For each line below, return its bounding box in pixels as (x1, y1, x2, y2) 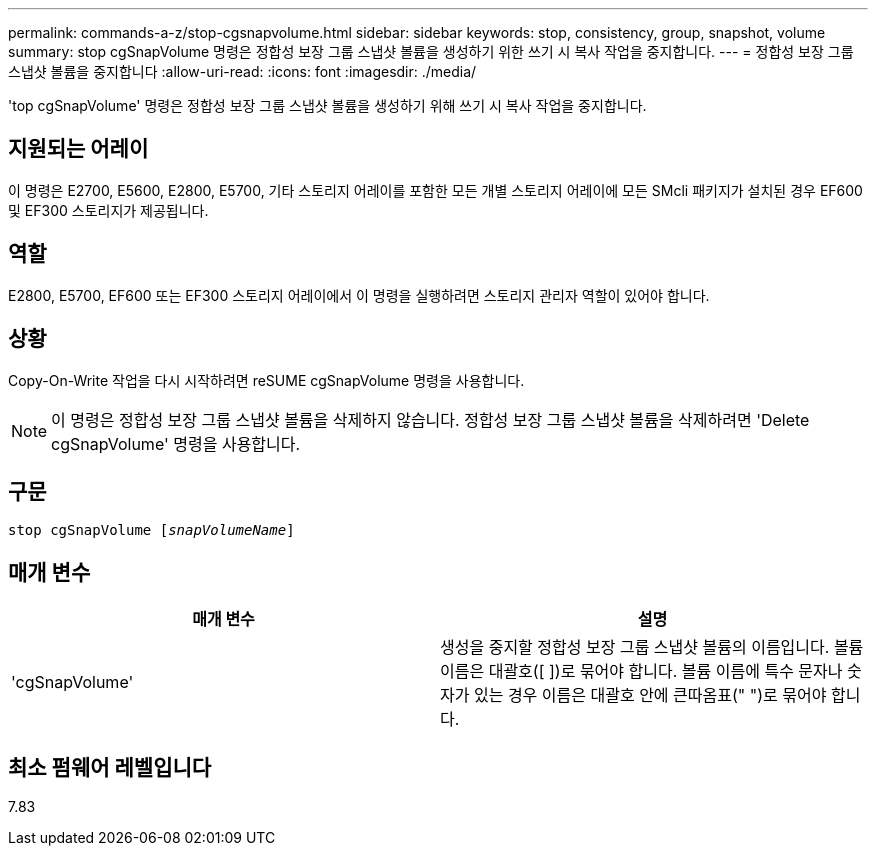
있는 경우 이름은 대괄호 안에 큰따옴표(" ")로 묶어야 (473, 685, 827, 706)
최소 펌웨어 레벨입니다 (8, 754, 212, 780)
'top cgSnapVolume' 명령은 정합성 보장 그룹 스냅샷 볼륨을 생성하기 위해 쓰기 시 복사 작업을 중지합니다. (8, 97, 647, 114)
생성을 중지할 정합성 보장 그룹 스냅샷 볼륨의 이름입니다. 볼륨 (440, 637, 864, 658)
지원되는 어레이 (8, 136, 149, 162)
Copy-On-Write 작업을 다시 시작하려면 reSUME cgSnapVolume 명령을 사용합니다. (8, 371, 525, 389)
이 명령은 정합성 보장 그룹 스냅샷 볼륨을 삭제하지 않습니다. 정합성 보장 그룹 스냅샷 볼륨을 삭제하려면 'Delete (51, 409, 810, 430)
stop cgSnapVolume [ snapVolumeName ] (8, 522, 295, 539)
